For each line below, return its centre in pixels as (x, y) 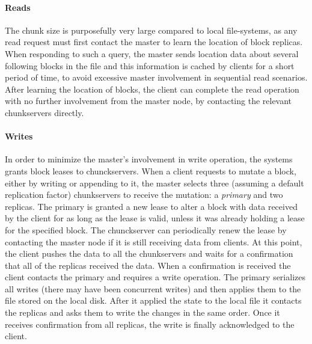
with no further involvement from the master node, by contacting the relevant (148, 101)
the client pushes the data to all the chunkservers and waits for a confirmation (149, 253)
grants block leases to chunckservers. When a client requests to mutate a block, (151, 170)
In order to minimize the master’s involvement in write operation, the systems (149, 159)
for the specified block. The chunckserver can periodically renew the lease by (146, 229)
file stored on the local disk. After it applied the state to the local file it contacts (153, 300)
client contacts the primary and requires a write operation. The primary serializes (155, 277)
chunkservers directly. (44, 112)
